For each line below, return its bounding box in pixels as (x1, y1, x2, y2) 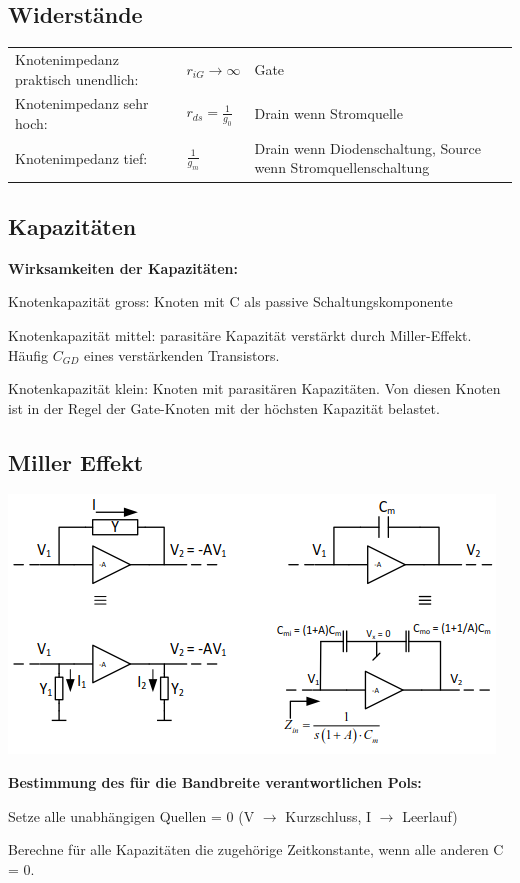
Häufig (8, 344, 49, 365)
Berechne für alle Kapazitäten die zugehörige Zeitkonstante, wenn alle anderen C (8, 839, 504, 860)
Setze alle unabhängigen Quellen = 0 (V (8, 805, 255, 826)
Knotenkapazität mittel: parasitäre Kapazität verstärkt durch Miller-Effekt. (8, 324, 472, 345)
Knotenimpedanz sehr (15, 93, 149, 114)
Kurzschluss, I (285, 805, 372, 826)
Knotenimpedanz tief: (15, 147, 148, 168)
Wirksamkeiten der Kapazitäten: (8, 257, 238, 278)
